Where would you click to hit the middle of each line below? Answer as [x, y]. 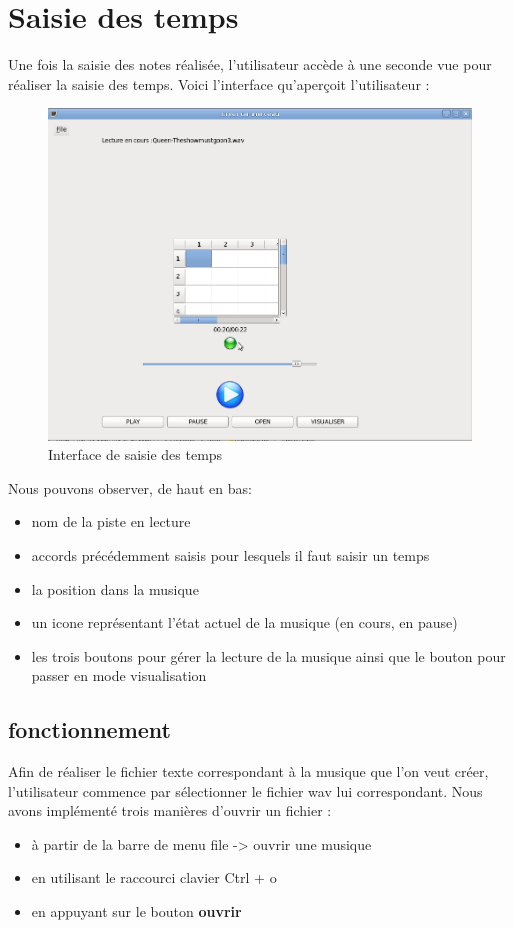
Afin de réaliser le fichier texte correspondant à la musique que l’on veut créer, [248, 771]
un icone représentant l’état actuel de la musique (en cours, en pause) [244, 622]
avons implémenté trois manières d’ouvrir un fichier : [170, 810]
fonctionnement [89, 729]
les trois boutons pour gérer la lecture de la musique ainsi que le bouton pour [268, 655]
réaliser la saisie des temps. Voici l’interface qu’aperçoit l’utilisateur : [219, 83]
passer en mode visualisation [119, 675]
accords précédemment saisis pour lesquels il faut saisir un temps [230, 554]
